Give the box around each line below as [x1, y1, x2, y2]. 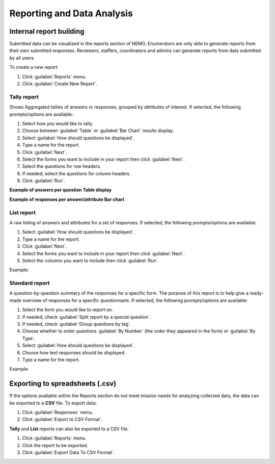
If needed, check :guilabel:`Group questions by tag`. [22, 321, 131, 327]
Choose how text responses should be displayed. [22, 349, 126, 355]
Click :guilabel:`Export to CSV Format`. [22, 416, 103, 423]
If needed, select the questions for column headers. [22, 170, 131, 176]
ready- [250, 290, 264, 296]
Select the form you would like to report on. [22, 306, 113, 313]
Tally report [9, 93, 39, 100]
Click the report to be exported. [22, 442, 89, 448]
